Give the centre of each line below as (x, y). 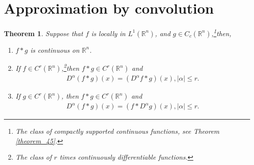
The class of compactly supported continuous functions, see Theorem (117, 131)
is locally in (108, 33)
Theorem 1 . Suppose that (43, 33)
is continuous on (55, 50)
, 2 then (70, 67)
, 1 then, (221, 32)
